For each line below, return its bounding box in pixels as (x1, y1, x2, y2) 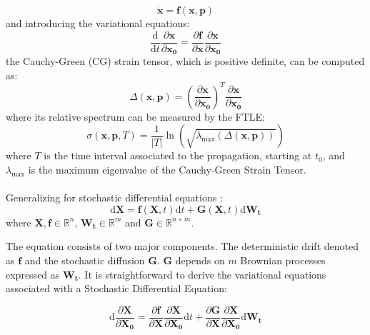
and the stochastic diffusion (24, 252, 145, 267)
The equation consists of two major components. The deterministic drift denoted (6, 239, 359, 254)
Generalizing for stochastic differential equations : (6, 190, 223, 205)
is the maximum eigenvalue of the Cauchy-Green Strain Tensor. (28, 161, 306, 176)
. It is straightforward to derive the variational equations (78, 266, 326, 281)
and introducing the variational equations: (6, 16, 190, 30)
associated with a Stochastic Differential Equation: (6, 281, 227, 296)
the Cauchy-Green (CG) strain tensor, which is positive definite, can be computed (6, 54, 365, 69)
